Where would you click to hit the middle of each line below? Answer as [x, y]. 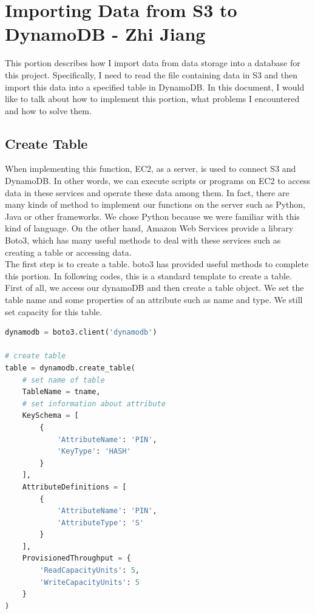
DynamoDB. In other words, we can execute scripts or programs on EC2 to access [158, 181]
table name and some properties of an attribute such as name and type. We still [154, 300]
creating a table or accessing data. [68, 252]
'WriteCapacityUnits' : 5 [90, 582]
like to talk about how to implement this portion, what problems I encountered [152, 99]
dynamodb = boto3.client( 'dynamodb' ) [81, 333]
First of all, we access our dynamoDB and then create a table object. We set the [154, 288]
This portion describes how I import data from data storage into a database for [153, 63]
